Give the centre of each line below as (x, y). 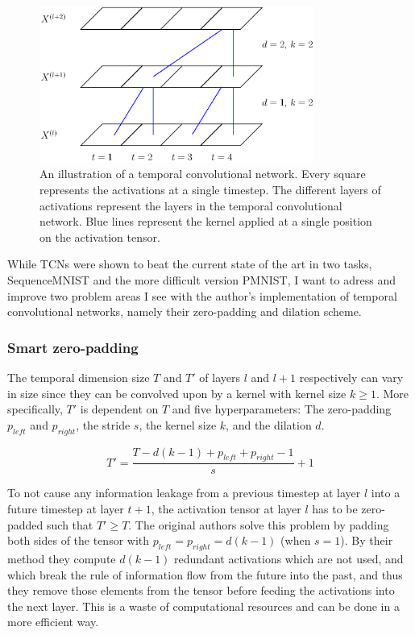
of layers (220, 378)
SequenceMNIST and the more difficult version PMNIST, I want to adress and (201, 280)
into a (386, 493)
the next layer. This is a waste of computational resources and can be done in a (203, 606)
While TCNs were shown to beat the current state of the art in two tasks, (190, 264)
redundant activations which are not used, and (289, 558)
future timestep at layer (66, 509)
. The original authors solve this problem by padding (259, 524)
